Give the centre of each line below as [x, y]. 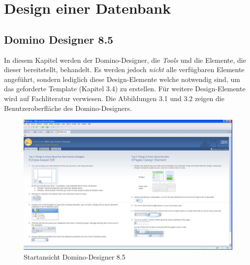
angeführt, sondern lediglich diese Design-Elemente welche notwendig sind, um [122, 79]
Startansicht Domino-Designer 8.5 [75, 256]
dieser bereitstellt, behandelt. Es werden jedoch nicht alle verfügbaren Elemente [124, 69]
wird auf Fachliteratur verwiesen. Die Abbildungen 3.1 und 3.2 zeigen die [114, 98]
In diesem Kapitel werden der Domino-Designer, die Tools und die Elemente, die [125, 60]
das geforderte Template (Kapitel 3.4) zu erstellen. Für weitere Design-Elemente [125, 89]
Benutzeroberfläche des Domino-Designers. [68, 108]
